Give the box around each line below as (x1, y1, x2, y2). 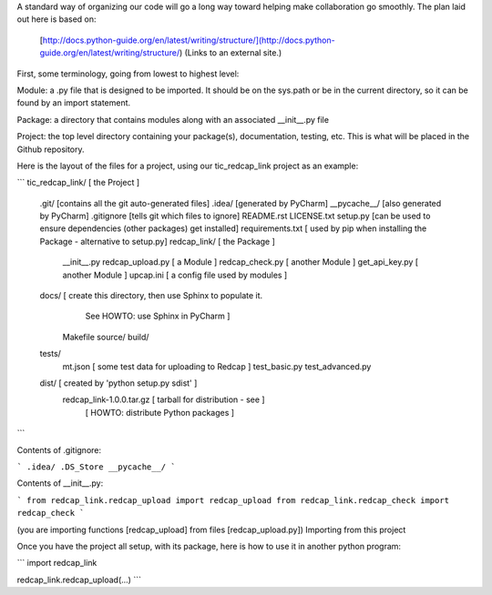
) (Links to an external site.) (179, 47, 282, 58)
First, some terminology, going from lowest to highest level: (16, 68, 240, 79)
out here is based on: (16, 14, 97, 25)
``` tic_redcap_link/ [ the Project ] (16, 177, 140, 188)
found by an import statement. (16, 97, 131, 108)
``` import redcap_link (16, 558, 97, 569)
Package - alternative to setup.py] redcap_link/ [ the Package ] (39, 236, 275, 247)
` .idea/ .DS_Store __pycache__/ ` (16, 461, 177, 472)
